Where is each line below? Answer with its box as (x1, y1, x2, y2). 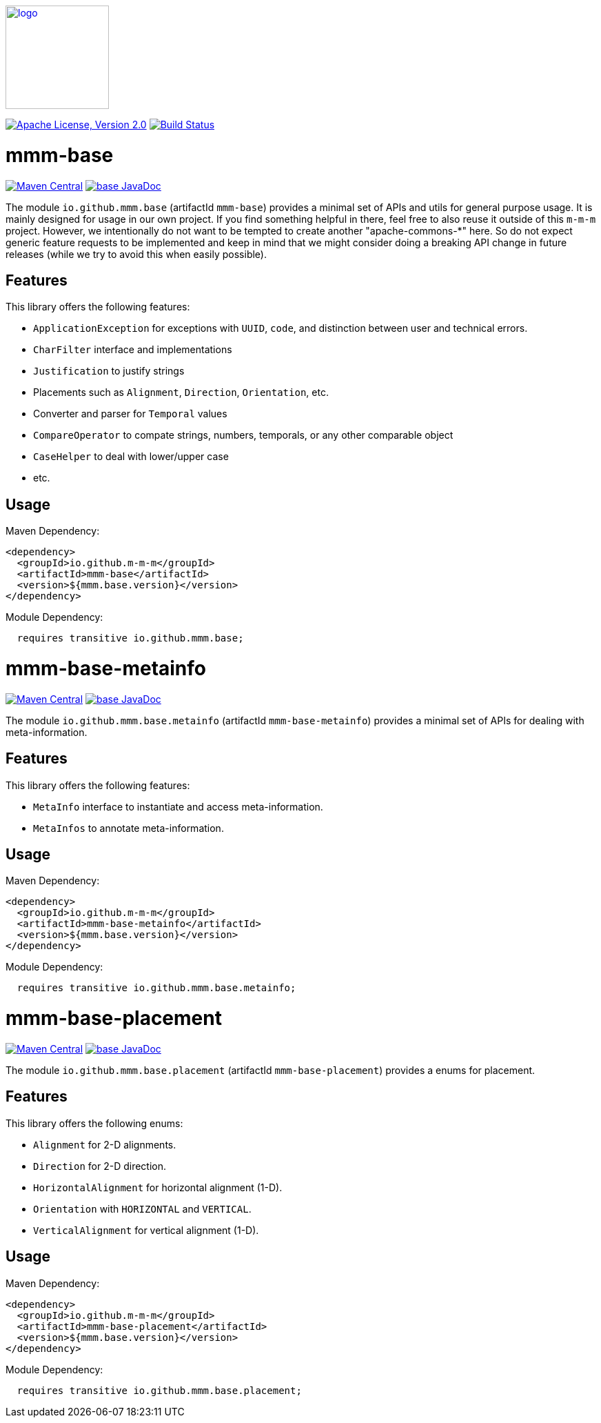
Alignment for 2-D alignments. (33, 1138, 176, 1151)
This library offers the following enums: (6, 1117, 183, 1129)
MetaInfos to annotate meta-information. (33, 822, 224, 834)
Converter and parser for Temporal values (33, 408, 227, 420)
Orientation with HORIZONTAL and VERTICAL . (33, 1202, 252, 1215)
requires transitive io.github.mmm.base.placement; (17, 1384, 302, 1396)
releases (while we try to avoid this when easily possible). (6, 248, 267, 260)
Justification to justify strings (33, 365, 185, 377)
